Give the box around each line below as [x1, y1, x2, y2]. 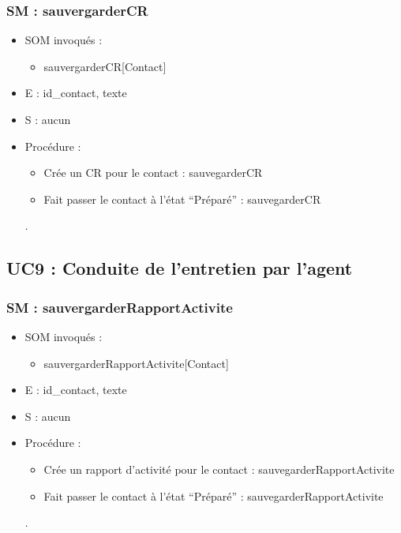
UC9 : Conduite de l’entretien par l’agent [6, 256, 353, 280]
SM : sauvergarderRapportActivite [6, 297, 233, 317]
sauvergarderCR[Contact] [43, 58, 167, 74]
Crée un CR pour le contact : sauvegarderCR [43, 164, 263, 181]
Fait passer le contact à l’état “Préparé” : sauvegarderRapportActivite [43, 487, 384, 504]
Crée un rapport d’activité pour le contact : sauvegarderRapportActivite [43, 460, 395, 477]
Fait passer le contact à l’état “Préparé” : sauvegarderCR [43, 190, 321, 207]
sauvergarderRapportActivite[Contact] [43, 355, 229, 371]
